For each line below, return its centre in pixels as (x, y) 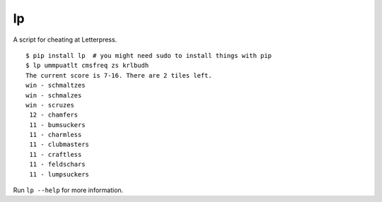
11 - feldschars (57, 165)
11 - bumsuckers (57, 125)
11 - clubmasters (59, 144)
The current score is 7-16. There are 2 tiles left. (119, 75)
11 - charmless (56, 135)
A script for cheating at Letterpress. (65, 40)
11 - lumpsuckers (59, 174)
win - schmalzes (54, 95)
